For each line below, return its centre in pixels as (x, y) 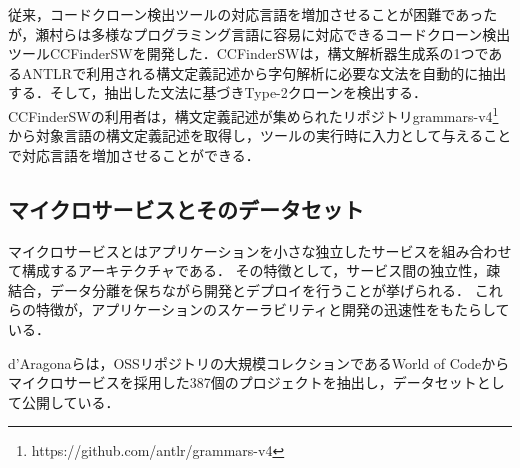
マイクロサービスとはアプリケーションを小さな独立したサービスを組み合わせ (260, 250)
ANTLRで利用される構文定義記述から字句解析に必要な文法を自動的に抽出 (264, 72)
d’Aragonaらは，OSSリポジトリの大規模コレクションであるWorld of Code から (259, 362)
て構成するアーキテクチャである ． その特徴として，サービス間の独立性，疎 (254, 270)
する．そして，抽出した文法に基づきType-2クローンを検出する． (218, 92)
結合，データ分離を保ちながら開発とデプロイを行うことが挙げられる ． (239, 289)
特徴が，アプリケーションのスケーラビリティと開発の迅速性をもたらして (272, 309)
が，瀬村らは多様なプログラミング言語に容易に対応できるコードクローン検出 (259, 33)
